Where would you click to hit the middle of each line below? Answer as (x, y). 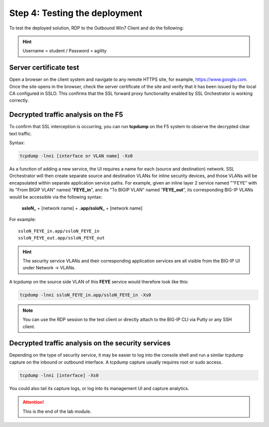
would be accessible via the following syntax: (56, 197)
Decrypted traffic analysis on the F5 (66, 115)
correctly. (19, 100)
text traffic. (20, 133)
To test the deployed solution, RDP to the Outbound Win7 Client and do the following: (96, 28)
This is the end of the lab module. (57, 411)
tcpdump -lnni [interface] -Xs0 (59, 375)
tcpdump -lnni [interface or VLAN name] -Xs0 (76, 156)
